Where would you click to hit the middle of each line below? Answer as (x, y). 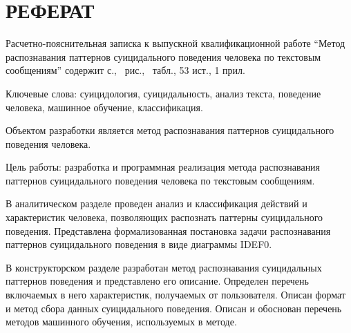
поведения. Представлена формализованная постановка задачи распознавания (168, 230)
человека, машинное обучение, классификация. (104, 107)
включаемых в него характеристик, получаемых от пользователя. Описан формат (176, 295)
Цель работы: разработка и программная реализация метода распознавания (163, 167)
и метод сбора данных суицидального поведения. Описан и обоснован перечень (174, 308)
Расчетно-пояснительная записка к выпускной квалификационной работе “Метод (175, 43)
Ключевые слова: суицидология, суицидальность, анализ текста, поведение (163, 93)
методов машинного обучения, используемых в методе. (121, 322)
